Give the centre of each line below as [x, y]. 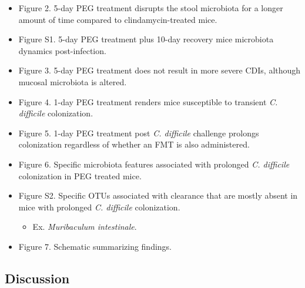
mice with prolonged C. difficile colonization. [99, 207]
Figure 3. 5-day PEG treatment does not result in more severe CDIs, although [160, 70]
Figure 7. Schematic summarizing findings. [95, 246]
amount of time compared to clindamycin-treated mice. [118, 19]
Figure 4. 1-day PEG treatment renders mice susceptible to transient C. [148, 101]
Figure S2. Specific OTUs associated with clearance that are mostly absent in [158, 195]
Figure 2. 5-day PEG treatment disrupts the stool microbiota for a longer [151, 8]
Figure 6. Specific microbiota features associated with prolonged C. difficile [154, 164]
